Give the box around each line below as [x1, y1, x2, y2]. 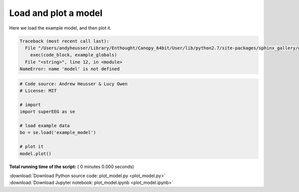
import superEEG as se [19, 109, 75, 115]
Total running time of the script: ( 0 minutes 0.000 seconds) [9, 164, 135, 170]
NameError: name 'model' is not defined [19, 66, 120, 72]
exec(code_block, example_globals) [30, 52, 117, 58]
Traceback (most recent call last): [19, 38, 110, 44]
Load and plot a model [9, 7, 103, 18]
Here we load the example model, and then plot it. [9, 25, 112, 31]
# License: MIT [19, 88, 57, 94]
